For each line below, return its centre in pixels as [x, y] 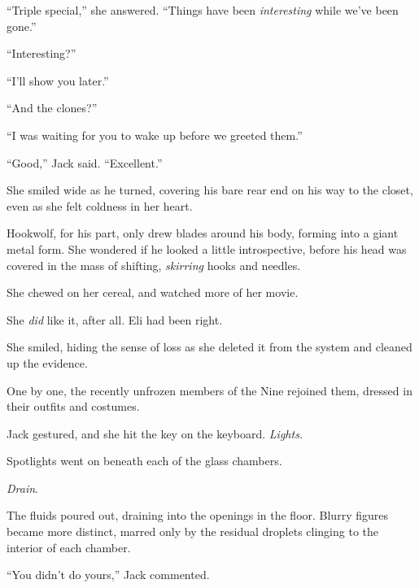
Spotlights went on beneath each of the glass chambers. [144, 461]
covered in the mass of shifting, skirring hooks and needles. [154, 265]
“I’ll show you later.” [58, 80]
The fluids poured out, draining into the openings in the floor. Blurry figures [197, 515]
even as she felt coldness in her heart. [100, 205]
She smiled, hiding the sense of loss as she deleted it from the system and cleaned [209, 347]
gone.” [22, 26]
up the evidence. [47, 362]
